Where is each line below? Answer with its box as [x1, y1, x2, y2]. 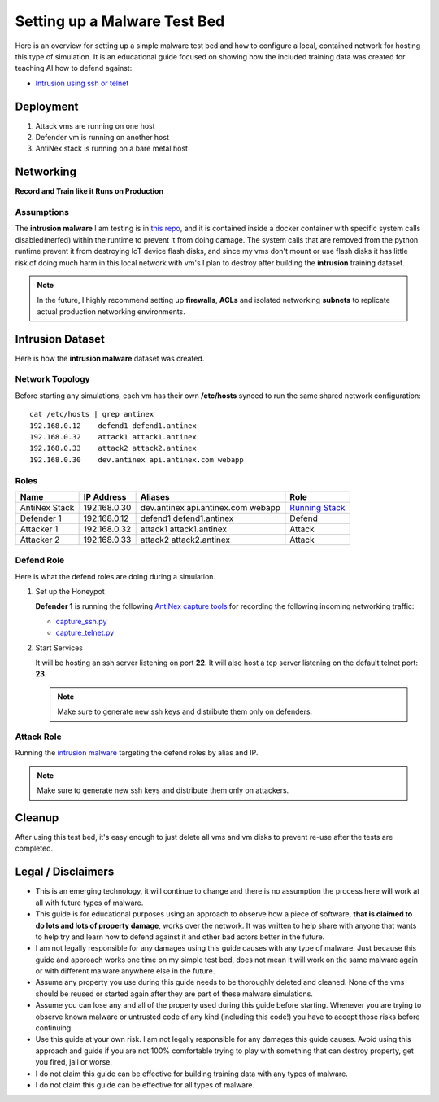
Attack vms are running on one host [35, 120, 155, 130]
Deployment [15, 99, 79, 113]
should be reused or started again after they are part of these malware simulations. [35, 989, 313, 999]
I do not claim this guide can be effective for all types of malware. [35, 1079, 255, 1090]
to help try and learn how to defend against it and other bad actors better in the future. [35, 932, 325, 942]
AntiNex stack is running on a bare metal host [35, 143, 189, 154]
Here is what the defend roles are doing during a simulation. [15, 571, 215, 581]
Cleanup [15, 811, 59, 824]
